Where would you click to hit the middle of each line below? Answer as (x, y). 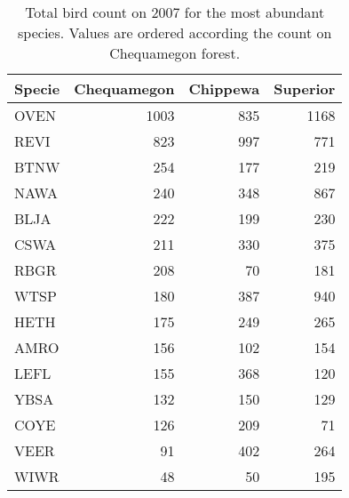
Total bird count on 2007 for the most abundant (175, 12)
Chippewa (224, 88)
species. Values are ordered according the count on (175, 32)
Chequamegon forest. (175, 53)
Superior (305, 88)
